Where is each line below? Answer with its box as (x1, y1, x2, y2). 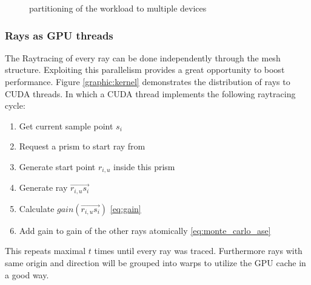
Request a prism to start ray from (19, 140, 145, 153)
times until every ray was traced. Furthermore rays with (94, 244, 303, 257)
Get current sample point (19, 119, 113, 132)
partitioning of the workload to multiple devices (29, 2, 207, 14)
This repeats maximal (5, 244, 86, 257)
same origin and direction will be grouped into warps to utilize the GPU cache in (5, 256, 306, 269)
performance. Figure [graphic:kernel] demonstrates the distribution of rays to (5, 75, 290, 88)
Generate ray (19, 181, 68, 194)
